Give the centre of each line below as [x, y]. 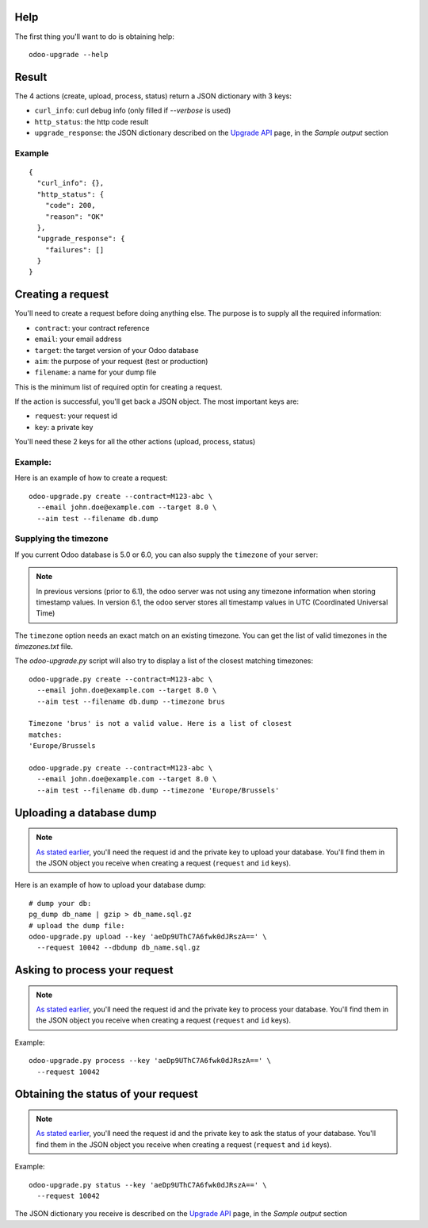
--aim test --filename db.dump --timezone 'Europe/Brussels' [158, 790]
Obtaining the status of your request [106, 1094]
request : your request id [76, 416]
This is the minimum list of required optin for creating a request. [118, 387]
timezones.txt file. [44, 647]
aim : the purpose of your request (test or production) [121, 361]
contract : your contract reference [92, 328]
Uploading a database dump [86, 813]
